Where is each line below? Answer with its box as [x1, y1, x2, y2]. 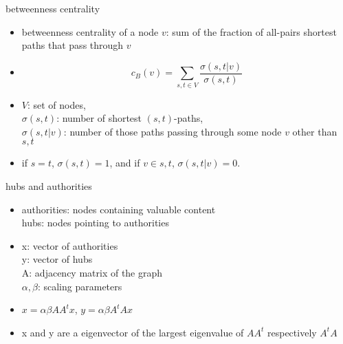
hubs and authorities [5, 178, 92, 193]
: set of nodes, [27, 97, 86, 111]
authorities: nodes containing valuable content [21, 202, 216, 216]
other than [292, 124, 338, 138]
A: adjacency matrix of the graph [21, 265, 163, 279]
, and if [109, 155, 140, 170]
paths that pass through [21, 38, 124, 52]
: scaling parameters [37, 279, 122, 293]
